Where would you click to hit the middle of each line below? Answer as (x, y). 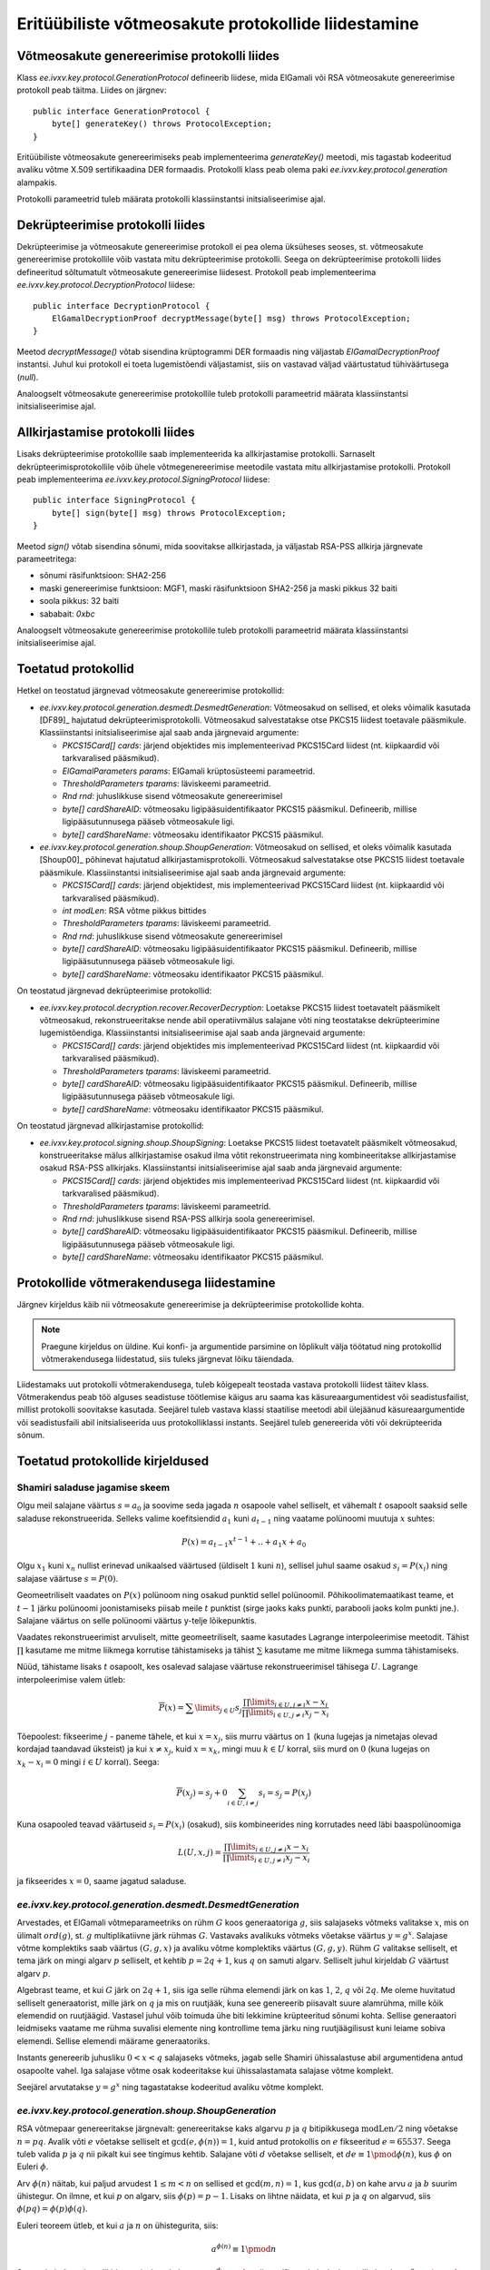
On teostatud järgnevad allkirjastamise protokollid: (110, 1126)
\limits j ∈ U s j (218, 1709)
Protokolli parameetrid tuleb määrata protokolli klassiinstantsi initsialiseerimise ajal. (171, 199)
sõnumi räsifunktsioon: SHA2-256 (103, 576)
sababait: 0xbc (67, 614)
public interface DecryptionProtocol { (122, 306)
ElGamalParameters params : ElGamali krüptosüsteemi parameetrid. (189, 771)
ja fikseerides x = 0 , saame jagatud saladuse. (102, 1881)
